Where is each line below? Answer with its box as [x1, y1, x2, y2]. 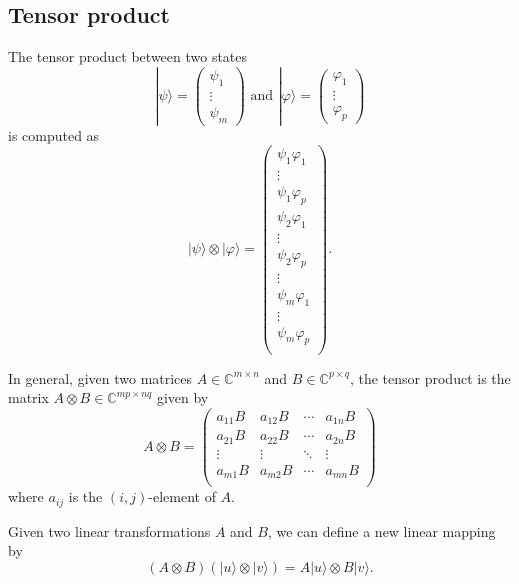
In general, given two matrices [8, 367, 193, 388]
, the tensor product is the [349, 367, 511, 388]
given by [156, 387, 209, 408]
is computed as [8, 124, 100, 145]
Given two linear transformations [8, 520, 211, 541]
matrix [8, 387, 49, 408]
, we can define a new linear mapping [267, 520, 496, 541]
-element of [148, 486, 216, 507]
